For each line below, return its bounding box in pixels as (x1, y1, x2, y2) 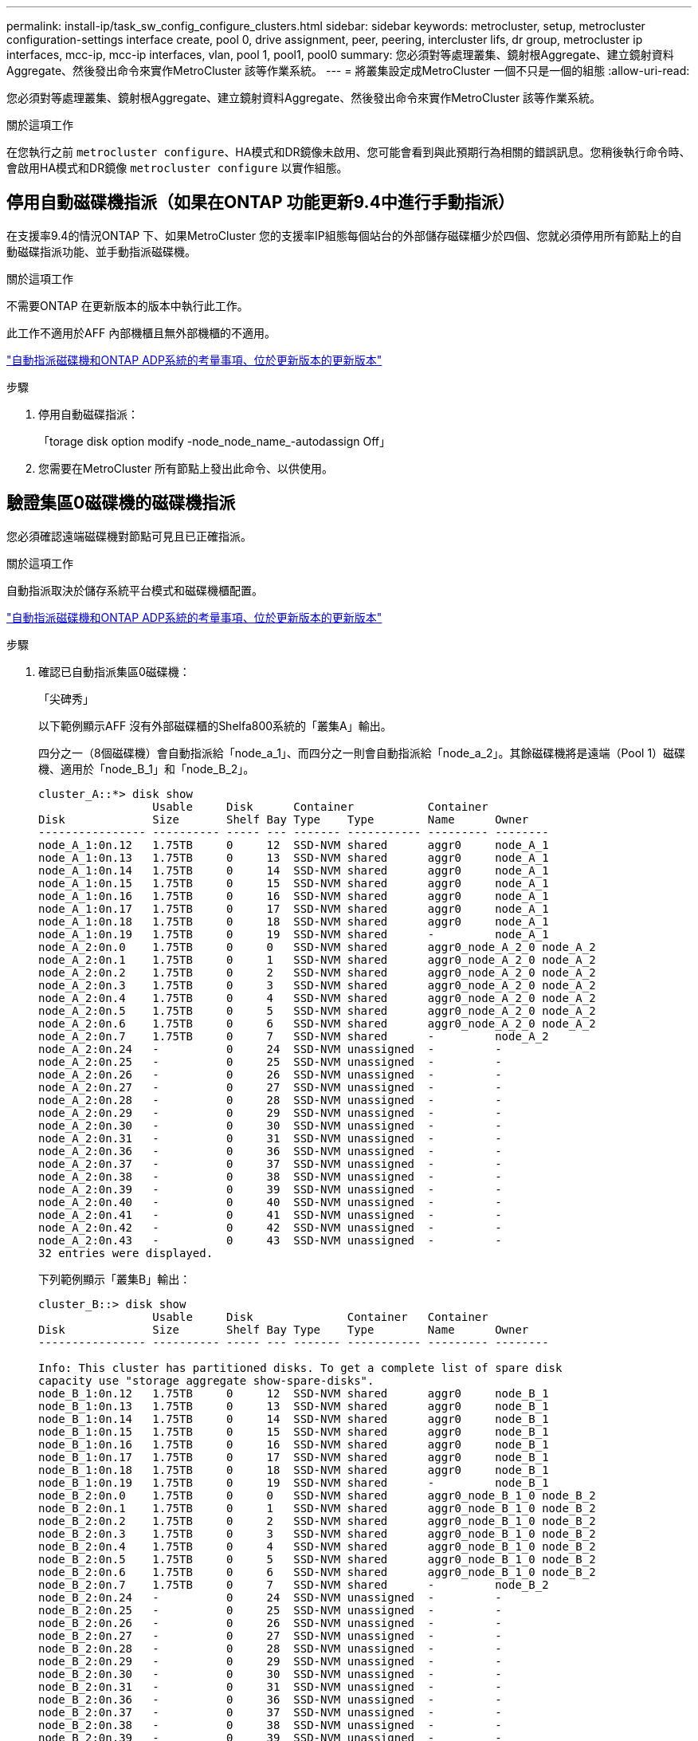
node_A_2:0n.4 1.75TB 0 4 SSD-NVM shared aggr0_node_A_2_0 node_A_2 (38, 991, 596, 1004)
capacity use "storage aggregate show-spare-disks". (38, 1374, 374, 1387)
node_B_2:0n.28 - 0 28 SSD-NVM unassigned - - (38, 1641, 502, 1655)
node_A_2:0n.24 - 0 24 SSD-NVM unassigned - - (38, 1042, 502, 1055)
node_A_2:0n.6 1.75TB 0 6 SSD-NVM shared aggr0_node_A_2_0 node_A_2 (38, 1016, 596, 1030)
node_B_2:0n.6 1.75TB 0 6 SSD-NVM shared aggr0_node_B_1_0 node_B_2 (38, 1565, 596, 1578)
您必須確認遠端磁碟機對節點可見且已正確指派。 (6, 529, 252, 543)
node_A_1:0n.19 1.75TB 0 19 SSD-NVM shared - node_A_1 (38, 927, 549, 941)
